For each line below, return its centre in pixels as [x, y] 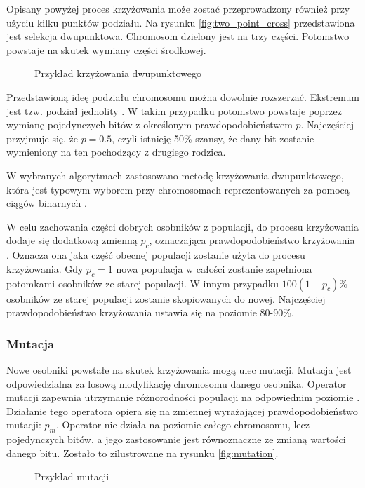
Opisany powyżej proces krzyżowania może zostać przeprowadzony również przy [178, 8]
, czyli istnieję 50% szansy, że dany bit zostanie [213, 138]
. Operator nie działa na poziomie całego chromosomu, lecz [183, 425]
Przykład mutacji [72, 476]
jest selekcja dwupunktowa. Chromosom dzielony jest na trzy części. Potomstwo [178, 36]
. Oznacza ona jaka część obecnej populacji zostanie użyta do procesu [156, 255]
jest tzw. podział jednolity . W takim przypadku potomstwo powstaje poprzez [174, 110]
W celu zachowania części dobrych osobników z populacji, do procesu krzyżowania [182, 226]
